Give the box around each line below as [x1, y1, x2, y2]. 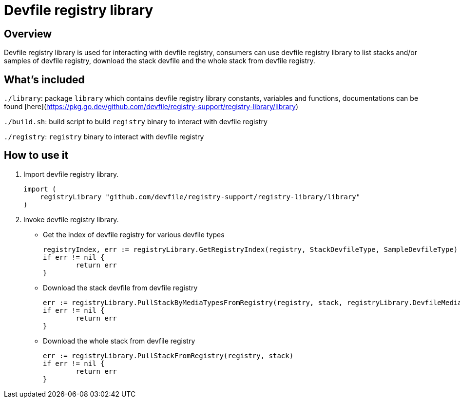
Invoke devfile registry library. [23, 215, 119, 224]
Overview [4, 27, 52, 40]
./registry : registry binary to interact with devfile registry [4, 133, 204, 141]
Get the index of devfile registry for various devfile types [43, 230, 225, 239]
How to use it [4, 149, 69, 162]
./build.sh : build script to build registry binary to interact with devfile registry [4, 117, 268, 126]
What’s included [4, 73, 85, 86]
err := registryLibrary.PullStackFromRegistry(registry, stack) [43, 351, 294, 360]
